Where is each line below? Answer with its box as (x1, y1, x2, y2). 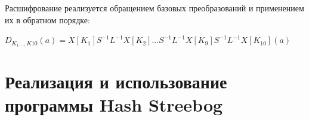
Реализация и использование (5, 69, 227, 94)
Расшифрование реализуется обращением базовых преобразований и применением (5, 2, 304, 14)
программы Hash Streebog (5, 93, 223, 117)
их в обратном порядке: (5, 13, 90, 26)
